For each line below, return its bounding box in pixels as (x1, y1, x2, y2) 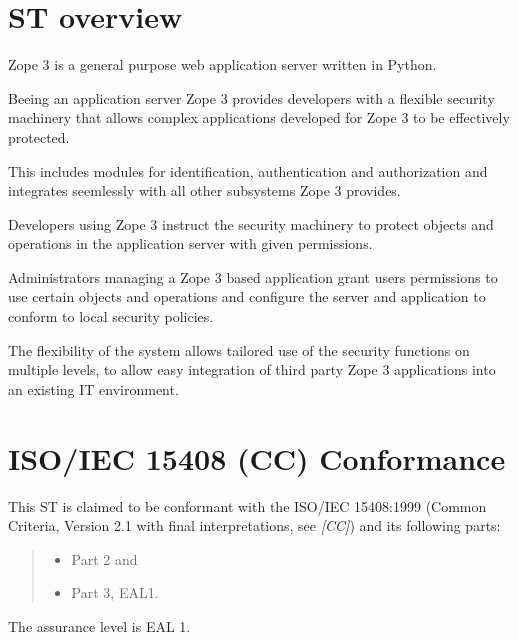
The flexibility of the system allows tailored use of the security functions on (8, 339, 470, 360)
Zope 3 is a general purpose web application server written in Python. (8, 54, 437, 75)
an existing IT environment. (8, 378, 179, 399)
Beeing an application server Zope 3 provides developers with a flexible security (8, 87, 495, 108)
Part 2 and (71, 548, 138, 569)
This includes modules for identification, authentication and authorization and (8, 160, 488, 181)
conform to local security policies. (8, 306, 214, 327)
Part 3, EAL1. (71, 582, 159, 603)
